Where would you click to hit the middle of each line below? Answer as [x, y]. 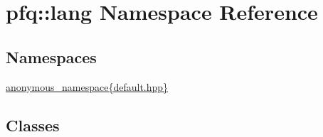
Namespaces [51, 56]
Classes [33, 125]
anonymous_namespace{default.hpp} [87, 86]
